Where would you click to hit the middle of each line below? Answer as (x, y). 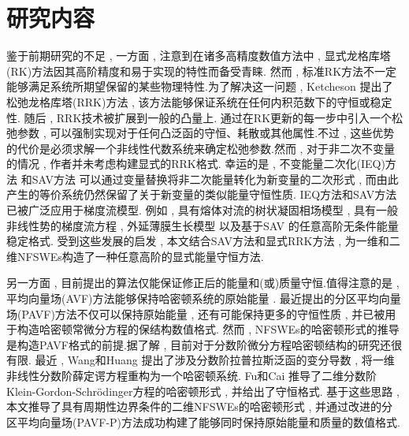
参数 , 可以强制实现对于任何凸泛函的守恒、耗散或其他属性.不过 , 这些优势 (206, 133)
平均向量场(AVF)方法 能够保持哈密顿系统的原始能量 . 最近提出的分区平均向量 (204, 298)
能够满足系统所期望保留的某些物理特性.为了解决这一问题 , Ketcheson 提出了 (200, 86)
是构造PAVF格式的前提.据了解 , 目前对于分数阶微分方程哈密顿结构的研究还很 (204, 344)
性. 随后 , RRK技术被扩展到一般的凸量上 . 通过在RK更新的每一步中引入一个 (199, 117)
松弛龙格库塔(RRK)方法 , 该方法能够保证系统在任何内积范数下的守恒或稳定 (199, 101)
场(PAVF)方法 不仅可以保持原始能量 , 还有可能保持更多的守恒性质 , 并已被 (196, 313)
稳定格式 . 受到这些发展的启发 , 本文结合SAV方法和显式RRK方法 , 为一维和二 (203, 241)
